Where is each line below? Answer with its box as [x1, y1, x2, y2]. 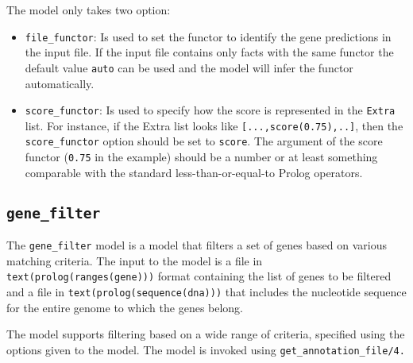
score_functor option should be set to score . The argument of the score [25, 133, 383, 149]
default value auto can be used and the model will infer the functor [25, 59, 353, 75]
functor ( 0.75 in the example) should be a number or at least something [25, 149, 378, 165]
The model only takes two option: [6, 2, 171, 17]
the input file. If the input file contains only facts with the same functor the [25, 44, 394, 60]
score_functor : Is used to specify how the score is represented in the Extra [25, 102, 396, 118]
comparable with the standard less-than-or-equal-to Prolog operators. [25, 164, 363, 180]
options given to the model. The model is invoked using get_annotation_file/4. [6, 341, 405, 357]
